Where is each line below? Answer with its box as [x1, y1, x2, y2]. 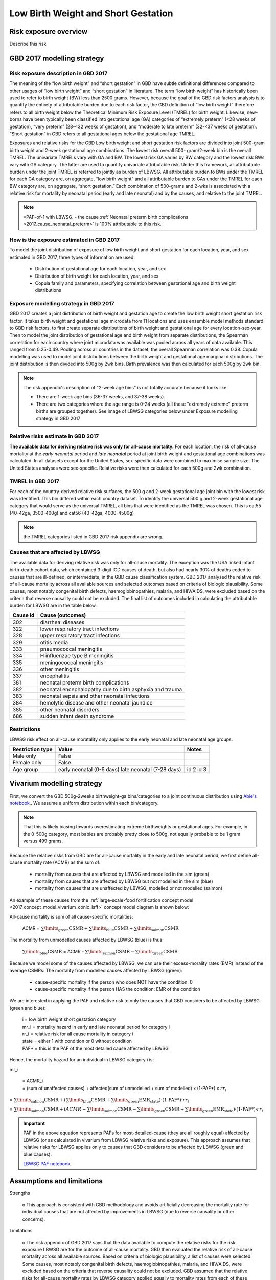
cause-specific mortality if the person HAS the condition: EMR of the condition [35, 986, 200, 992]
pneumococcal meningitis [40, 645, 102, 652]
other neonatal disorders [40, 706, 100, 713]
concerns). [22, 1216, 45, 1222]
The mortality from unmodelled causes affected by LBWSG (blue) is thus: [9, 937, 164, 943]
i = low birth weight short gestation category [22, 1016, 116, 1022]
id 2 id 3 [187, 765, 207, 773]
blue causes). [23, 1151, 52, 1157]
